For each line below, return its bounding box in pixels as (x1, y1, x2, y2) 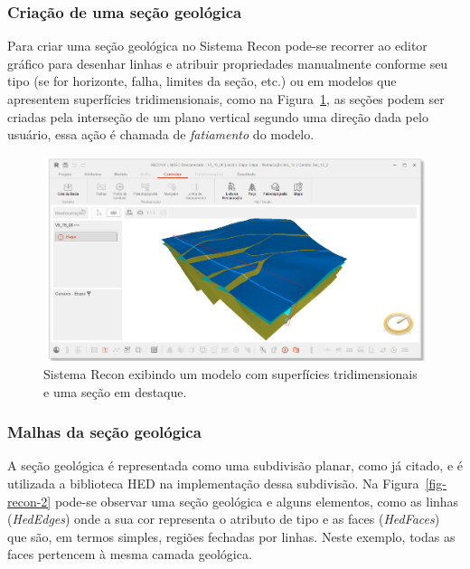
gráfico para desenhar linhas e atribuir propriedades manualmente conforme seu (7, 53, 448, 72)
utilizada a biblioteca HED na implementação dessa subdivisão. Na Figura (7, 474, 419, 493)
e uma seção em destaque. (43, 382, 187, 401)
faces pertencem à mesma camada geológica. (7, 545, 252, 564)
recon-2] (7, 491, 52, 510)
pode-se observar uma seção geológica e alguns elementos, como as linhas (54, 491, 459, 510)
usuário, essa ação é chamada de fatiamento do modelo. (7, 125, 315, 144)
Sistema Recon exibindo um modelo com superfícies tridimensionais (43, 365, 418, 384)
